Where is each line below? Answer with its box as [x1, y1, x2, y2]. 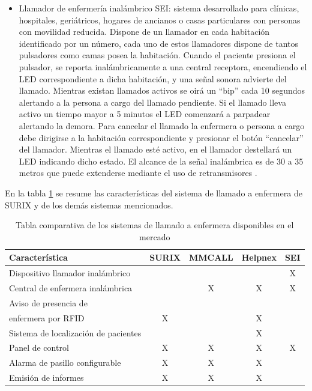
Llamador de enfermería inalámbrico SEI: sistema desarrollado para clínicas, [19, 2, 299, 14]
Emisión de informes [9, 371, 84, 384]
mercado [139, 230, 170, 243]
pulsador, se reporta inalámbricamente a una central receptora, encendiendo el [19, 60, 307, 73]
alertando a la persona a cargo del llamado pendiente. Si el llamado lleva [19, 95, 286, 108]
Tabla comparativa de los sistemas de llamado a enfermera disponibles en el [16, 219, 294, 231]
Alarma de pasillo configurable [9, 356, 121, 369]
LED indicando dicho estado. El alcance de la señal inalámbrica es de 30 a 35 [19, 154, 304, 167]
